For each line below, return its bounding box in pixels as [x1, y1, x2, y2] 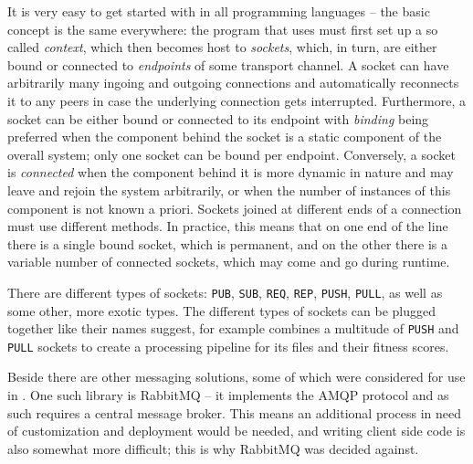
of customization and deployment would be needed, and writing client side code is [7, 421, 466, 440]
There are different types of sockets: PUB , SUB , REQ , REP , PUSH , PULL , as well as [7, 282, 443, 301]
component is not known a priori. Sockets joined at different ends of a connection [7, 198, 462, 217]
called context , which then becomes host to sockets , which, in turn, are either [7, 37, 437, 57]
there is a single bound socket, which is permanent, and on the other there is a [7, 234, 447, 253]
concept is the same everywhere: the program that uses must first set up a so [7, 19, 438, 38]
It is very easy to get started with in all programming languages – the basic [7, 2, 430, 20]
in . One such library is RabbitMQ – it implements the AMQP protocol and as [7, 385, 449, 405]
